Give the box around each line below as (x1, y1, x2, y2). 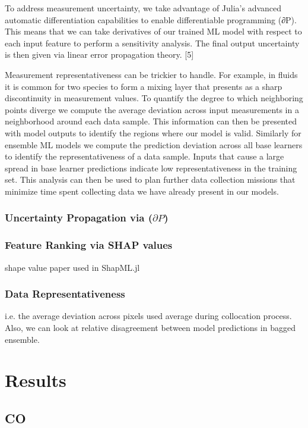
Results (5, 368, 66, 392)
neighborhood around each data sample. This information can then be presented (5, 115, 297, 127)
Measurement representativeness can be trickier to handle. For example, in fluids (5, 68, 298, 80)
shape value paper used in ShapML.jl (5, 261, 140, 273)
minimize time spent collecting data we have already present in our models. (5, 185, 279, 197)
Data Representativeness (5, 286, 125, 301)
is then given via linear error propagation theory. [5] (5, 48, 194, 61)
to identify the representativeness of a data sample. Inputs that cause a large (5, 150, 284, 163)
